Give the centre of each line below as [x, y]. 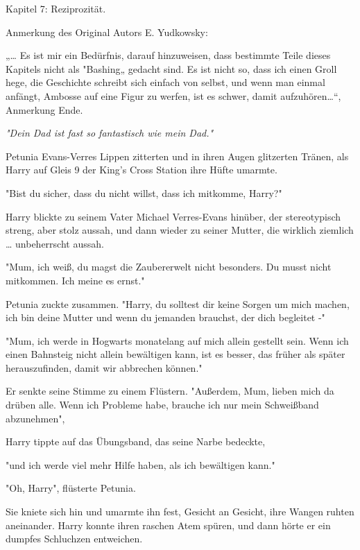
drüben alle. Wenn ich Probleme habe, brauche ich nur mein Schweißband [162, 405]
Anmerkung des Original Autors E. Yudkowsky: [107, 32]
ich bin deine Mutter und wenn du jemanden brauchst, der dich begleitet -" [165, 317]
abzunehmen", [35, 418]
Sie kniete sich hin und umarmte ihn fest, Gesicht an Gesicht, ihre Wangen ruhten [180, 512]
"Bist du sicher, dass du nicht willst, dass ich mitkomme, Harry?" [144, 192]
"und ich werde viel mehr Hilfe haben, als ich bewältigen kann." [140, 464]
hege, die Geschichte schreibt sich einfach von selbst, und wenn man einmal [165, 82]
